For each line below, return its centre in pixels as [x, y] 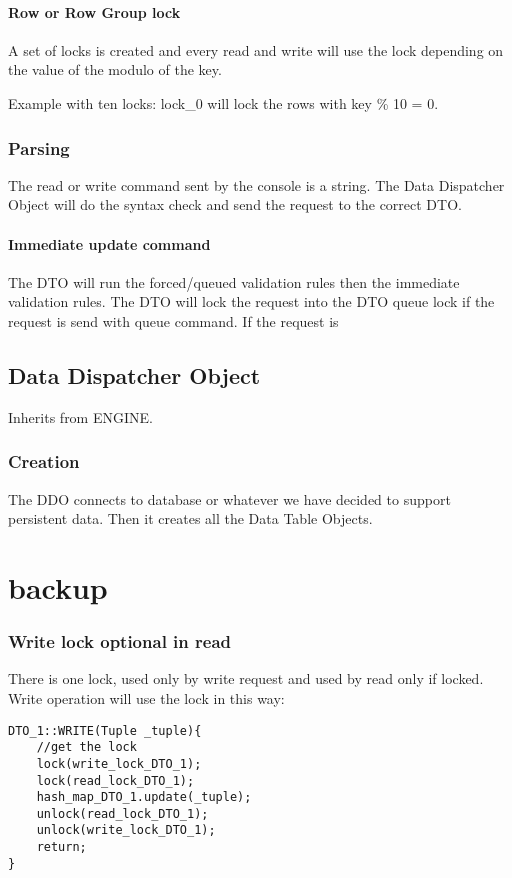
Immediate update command [109, 243]
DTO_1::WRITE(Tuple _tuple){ [105, 730]
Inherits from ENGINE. [80, 416]
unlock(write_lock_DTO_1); [126, 830]
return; [61, 847]
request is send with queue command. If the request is [173, 320]
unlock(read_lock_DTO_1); [122, 813]
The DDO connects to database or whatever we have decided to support [229, 498]
